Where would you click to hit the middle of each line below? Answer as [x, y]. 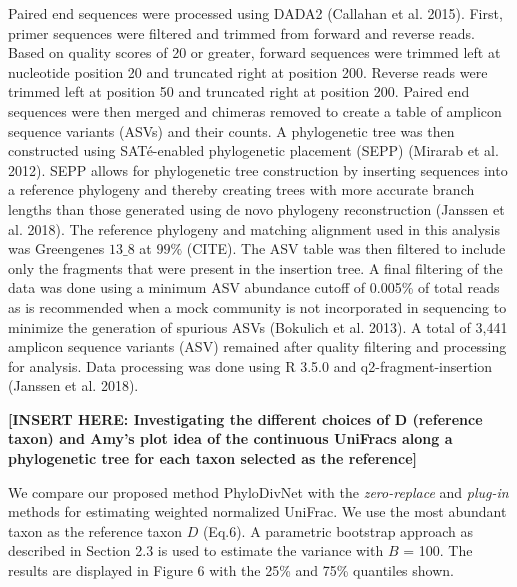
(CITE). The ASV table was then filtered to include [346, 248]
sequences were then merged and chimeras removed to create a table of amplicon [255, 110]
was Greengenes [56, 248]
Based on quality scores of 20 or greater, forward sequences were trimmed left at [254, 52]
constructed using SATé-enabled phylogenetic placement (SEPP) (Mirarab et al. [253, 150]
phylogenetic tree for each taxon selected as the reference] [213, 458]
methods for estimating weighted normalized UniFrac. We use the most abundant [257, 511]
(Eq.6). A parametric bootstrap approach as [337, 530]
